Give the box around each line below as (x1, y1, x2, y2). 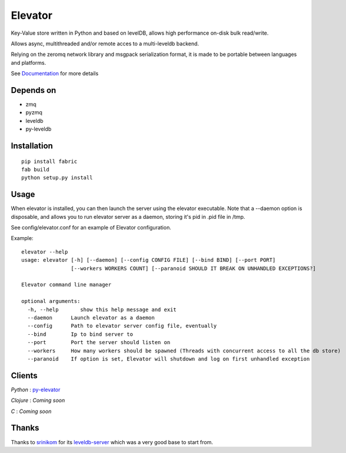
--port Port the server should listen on (27, 339, 171, 346)
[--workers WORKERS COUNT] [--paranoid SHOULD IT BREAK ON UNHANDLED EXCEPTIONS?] (71, 265, 316, 272)
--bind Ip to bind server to (27, 331, 134, 338)
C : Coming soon (11, 408, 52, 415)
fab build (21, 166, 49, 173)
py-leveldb (25, 125, 52, 132)
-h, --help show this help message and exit (27, 306, 177, 313)
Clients (11, 371, 38, 381)
